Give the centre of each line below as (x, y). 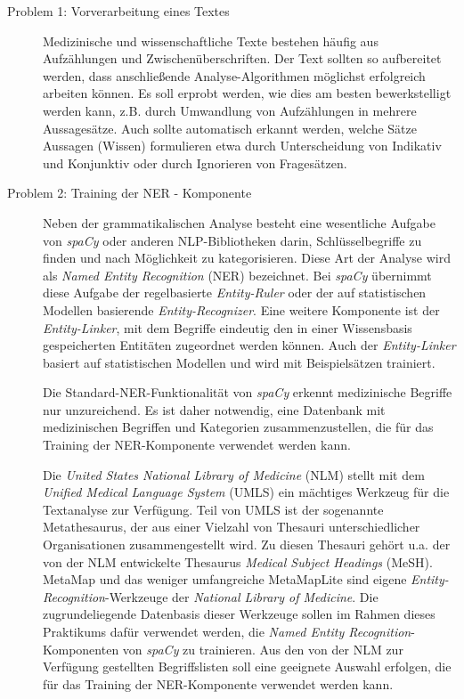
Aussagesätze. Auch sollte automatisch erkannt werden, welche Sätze (230, 128)
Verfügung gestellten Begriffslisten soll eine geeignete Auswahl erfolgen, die (247, 666)
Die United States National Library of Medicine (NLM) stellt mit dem (234, 474)
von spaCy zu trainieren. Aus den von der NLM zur (263, 649)
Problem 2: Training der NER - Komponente (130, 193)
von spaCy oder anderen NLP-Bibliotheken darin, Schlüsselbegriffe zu (232, 240)
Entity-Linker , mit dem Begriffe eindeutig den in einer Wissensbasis (228, 327)
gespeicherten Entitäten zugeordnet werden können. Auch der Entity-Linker (249, 345)
